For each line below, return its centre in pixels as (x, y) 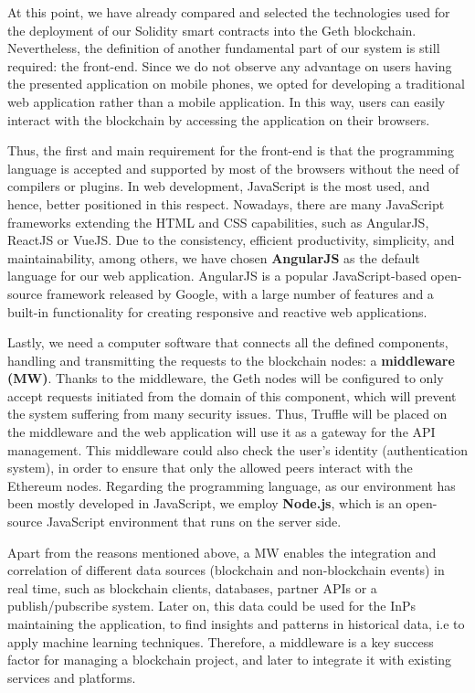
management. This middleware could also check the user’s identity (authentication (237, 449)
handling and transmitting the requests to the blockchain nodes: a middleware (231, 360)
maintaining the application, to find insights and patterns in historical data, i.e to (236, 624)
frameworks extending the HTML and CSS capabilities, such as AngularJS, (218, 222)
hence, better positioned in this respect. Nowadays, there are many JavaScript (226, 203)
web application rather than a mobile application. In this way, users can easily (227, 101)
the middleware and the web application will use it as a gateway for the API (222, 432)
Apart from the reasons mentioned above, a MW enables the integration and (222, 552)
